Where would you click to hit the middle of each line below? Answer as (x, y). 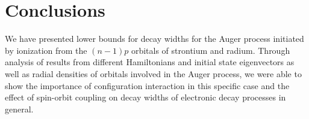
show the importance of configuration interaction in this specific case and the (147, 85)
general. (19, 109)
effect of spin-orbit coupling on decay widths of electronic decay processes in (145, 97)
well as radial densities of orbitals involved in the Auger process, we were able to (153, 73)
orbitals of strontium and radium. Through (211, 50)
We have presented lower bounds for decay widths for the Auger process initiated (154, 39)
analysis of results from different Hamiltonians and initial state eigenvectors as (150, 62)
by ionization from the (46, 50)
